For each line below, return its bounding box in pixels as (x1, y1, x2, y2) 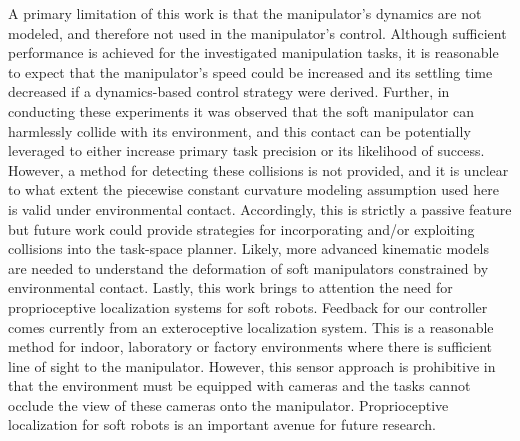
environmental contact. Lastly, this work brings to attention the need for (8, 277, 453, 298)
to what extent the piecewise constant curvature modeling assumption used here (8, 179, 499, 200)
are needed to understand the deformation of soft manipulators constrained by (8, 257, 489, 278)
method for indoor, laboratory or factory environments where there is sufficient (8, 336, 492, 357)
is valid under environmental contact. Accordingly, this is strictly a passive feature (8, 198, 512, 219)
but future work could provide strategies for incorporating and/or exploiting (8, 218, 475, 239)
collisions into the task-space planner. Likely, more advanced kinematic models (8, 238, 489, 259)
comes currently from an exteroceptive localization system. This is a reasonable (8, 316, 494, 337)
